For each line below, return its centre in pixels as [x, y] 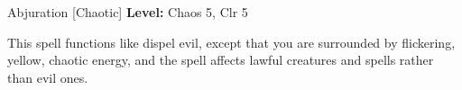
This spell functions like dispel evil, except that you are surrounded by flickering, [231, 42]
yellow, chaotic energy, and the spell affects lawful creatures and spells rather [221, 60]
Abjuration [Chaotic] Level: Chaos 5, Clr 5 [128, 12]
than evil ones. [48, 77]
